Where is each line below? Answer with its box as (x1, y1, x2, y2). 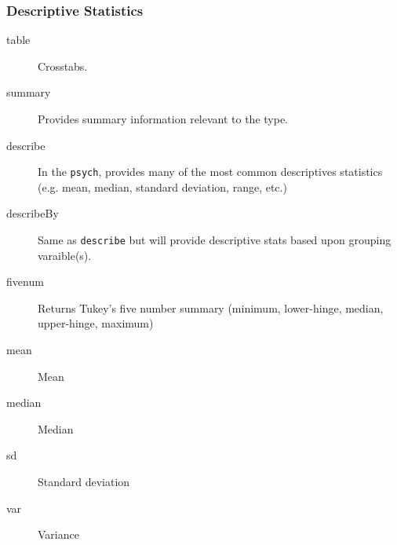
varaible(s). (38, 247, 92, 263)
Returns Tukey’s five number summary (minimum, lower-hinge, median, (38, 299, 384, 316)
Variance (38, 526, 79, 543)
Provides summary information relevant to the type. (38, 111, 289, 126)
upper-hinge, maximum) (38, 315, 154, 331)
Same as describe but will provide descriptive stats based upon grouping (38, 232, 392, 248)
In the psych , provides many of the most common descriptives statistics (38, 163, 383, 180)
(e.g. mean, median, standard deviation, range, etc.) (38, 178, 287, 195)
